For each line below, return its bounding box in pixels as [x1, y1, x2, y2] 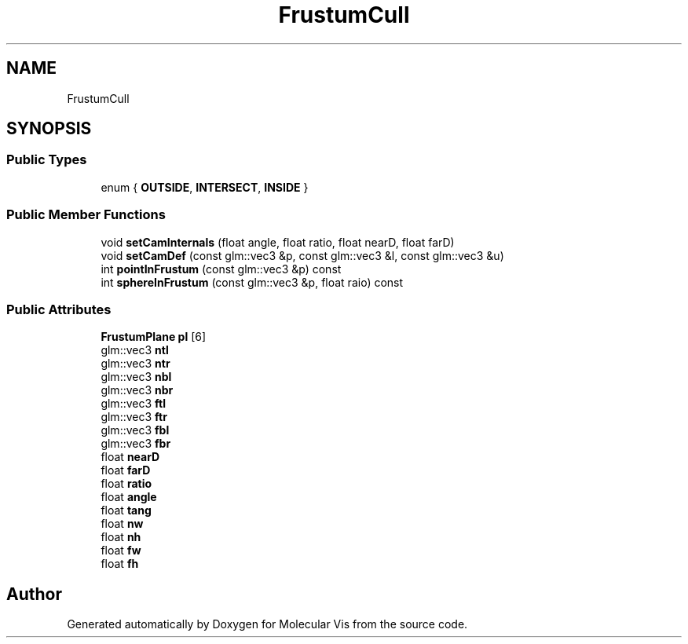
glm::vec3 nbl [101, 370, 172, 384]
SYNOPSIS [6, 119, 92, 139]
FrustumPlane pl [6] [101, 330, 207, 344]
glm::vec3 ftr [101, 410, 167, 424]
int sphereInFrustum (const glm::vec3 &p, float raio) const [101, 275, 404, 289]
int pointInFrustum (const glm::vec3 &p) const [101, 262, 342, 276]
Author [6, 584, 62, 604]
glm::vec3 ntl [101, 343, 169, 357]
